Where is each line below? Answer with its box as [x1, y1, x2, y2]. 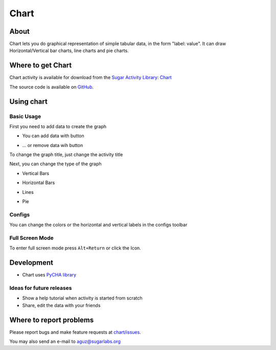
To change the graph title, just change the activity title [9, 152, 123, 158]
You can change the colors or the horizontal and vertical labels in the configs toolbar [9, 222, 188, 228]
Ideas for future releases [9, 284, 72, 291]
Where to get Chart [9, 61, 72, 70]
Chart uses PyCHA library [22, 272, 77, 278]
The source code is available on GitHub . [9, 84, 94, 90]
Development [9, 258, 54, 267]
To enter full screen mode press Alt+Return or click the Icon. [9, 245, 142, 251]
